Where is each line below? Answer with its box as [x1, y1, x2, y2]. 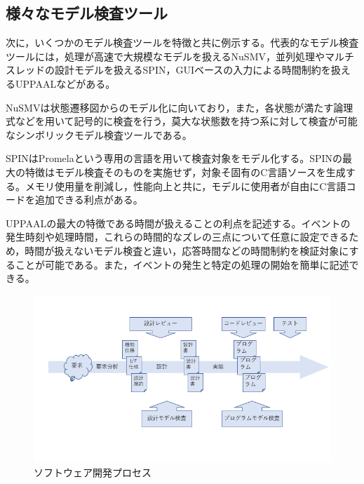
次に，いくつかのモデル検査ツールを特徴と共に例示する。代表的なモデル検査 [6, 35, 359, 50]
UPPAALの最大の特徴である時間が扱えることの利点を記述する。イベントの [6, 215, 351, 230]
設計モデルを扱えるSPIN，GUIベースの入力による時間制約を [54, 62, 331, 77]
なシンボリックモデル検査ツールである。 [6, 127, 192, 142]
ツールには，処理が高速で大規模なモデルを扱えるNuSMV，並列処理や [6, 48, 325, 63]
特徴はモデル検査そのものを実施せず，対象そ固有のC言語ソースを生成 [25, 164, 346, 179]
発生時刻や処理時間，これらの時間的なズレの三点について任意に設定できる [6, 229, 349, 244]
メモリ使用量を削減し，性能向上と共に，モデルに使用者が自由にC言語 [25, 178, 346, 193]
